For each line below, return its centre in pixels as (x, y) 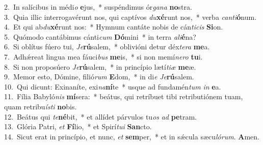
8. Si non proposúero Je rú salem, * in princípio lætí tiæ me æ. (100, 66)
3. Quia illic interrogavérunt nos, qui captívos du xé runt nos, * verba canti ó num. (130, 17)
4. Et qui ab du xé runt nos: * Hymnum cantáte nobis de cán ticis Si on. (114, 27)
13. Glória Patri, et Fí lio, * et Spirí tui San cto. (78, 126)
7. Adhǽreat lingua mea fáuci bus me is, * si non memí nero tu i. (103, 56)
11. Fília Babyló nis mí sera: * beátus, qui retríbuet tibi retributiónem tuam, (124, 96)
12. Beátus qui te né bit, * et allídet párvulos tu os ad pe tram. (100, 116)
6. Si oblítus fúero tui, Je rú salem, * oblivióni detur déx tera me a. (107, 47)
